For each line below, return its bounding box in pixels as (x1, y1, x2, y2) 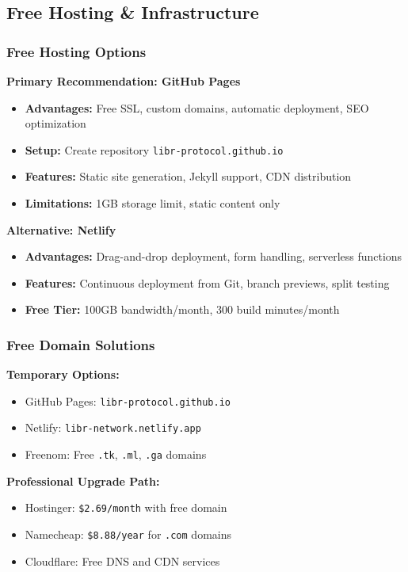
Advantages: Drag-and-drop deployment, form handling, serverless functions (25, 248, 402, 265)
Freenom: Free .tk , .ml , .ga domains (25, 446, 207, 463)
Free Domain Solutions (6, 334, 155, 354)
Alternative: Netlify (6, 221, 116, 238)
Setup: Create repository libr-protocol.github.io (25, 141, 284, 158)
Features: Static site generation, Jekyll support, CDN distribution (25, 168, 352, 185)
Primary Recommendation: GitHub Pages (6, 73, 241, 89)
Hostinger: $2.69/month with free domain (25, 499, 227, 516)
